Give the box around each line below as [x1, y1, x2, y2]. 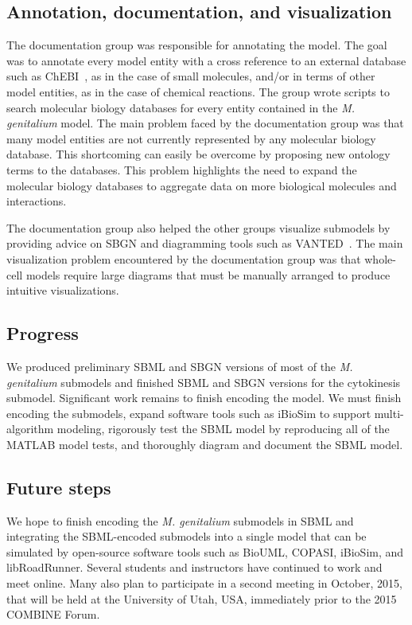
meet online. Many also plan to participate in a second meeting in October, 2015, [6, 575, 403, 592]
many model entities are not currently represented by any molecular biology [6, 130, 376, 146]
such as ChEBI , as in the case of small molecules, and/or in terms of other [6, 68, 375, 84]
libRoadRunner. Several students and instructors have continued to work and [6, 559, 383, 576]
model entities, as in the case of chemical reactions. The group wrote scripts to [6, 83, 390, 100]
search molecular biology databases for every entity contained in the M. [6, 99, 356, 115]
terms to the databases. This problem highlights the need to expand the [6, 161, 357, 178]
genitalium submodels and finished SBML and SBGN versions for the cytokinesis [6, 373, 401, 390]
